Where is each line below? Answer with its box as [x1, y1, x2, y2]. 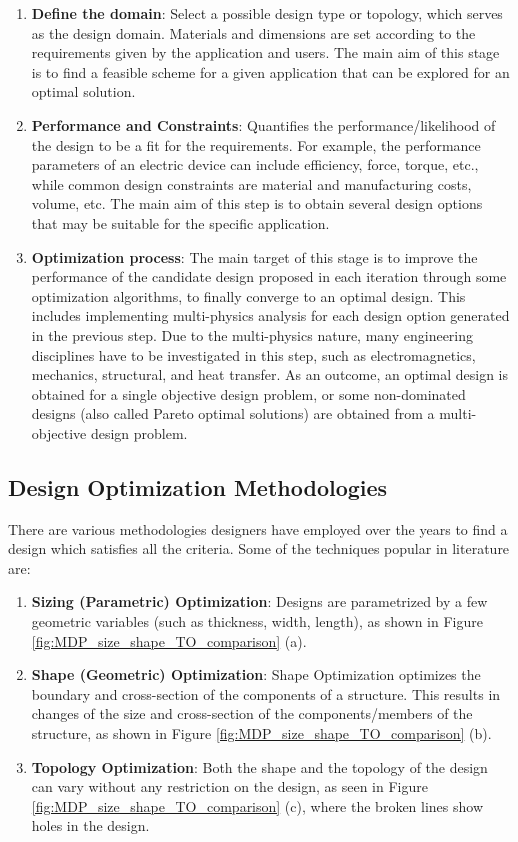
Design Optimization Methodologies [8, 471, 388, 502]
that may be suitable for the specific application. [31, 212, 330, 233]
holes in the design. [31, 815, 150, 836]
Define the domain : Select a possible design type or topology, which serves [31, 3, 503, 23]
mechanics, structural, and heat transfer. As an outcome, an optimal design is [31, 364, 509, 385]
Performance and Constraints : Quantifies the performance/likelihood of [31, 114, 496, 135]
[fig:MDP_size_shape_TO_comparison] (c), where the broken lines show [31, 795, 484, 816]
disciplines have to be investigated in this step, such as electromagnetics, [31, 344, 476, 365]
